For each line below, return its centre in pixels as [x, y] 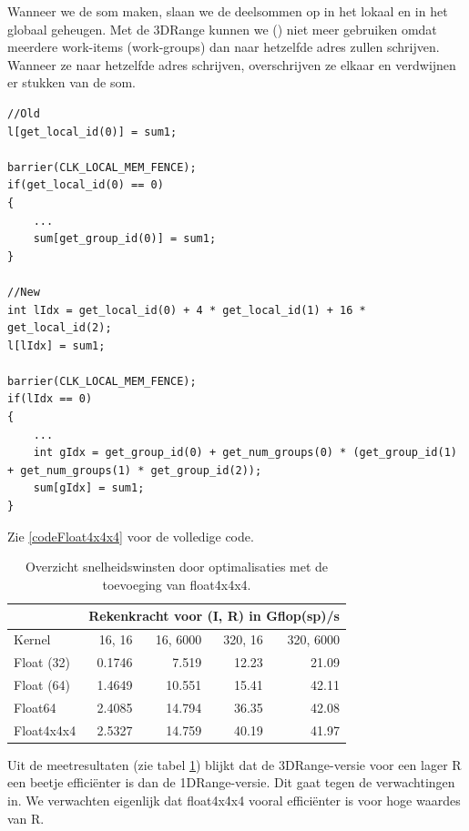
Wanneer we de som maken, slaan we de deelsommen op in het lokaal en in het [228, 11]
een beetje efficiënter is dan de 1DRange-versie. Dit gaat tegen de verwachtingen [231, 782]
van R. [26, 818]
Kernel [32, 639]
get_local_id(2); [60, 328]
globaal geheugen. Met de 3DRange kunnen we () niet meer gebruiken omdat [222, 29]
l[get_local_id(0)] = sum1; [92, 132]
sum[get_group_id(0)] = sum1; [125, 239]
